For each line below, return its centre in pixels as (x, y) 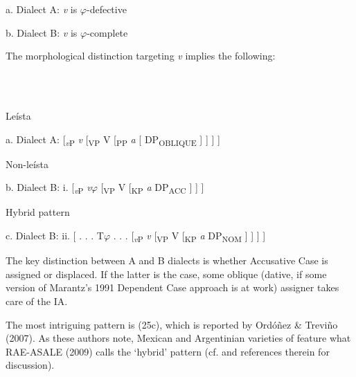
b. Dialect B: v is (42, 32)
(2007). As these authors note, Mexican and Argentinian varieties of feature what (178, 338)
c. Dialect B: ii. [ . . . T (55, 235)
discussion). (30, 365)
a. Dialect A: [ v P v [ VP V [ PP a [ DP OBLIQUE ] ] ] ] (113, 140)
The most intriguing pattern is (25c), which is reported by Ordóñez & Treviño (172, 324)
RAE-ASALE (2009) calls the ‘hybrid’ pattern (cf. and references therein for (168, 351)
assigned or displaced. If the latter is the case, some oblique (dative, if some (166, 274)
